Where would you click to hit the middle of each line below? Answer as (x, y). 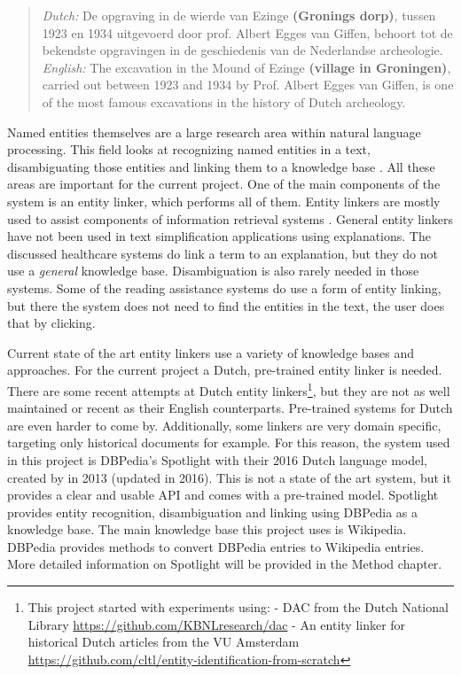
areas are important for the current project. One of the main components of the (224, 184)
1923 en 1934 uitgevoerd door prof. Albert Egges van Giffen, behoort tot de (247, 32)
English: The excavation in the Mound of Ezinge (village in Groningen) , (246, 67)
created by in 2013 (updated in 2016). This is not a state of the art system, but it (229, 477)
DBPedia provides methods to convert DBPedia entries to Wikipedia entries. (216, 546)
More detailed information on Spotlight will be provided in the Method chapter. (225, 564)
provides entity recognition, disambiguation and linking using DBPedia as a (213, 512)
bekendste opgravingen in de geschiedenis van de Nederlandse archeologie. (242, 50)
